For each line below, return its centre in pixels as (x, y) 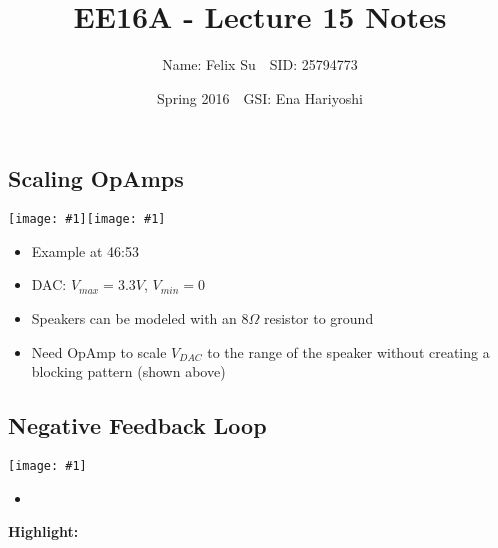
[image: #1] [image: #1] (87, 219)
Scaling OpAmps (96, 178)
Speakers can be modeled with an (134, 317)
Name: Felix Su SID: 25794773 (260, 64)
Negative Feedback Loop (137, 425)
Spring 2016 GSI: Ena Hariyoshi (260, 97)
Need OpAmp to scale (99, 351)
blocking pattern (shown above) (128, 371)
